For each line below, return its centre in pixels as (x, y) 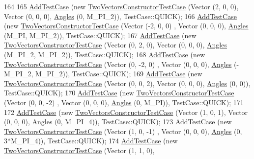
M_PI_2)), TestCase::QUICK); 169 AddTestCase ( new (119, 74)
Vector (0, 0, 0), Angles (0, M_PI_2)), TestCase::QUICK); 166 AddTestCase (120, 16)
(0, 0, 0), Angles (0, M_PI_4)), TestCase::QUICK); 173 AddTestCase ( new (118, 122)
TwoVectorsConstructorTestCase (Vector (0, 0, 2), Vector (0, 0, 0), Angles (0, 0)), (127, 83)
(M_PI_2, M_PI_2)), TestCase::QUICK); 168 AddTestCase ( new (105, 54)
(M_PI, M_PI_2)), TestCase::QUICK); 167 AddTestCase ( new (100, 35)
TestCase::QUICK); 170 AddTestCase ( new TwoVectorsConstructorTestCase (119, 93)
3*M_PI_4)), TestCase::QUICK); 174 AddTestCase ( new (91, 141)
